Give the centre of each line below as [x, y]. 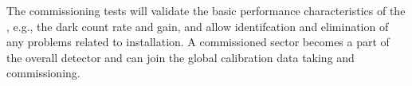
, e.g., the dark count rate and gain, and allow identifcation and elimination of [198, 26]
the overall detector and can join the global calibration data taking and [180, 57]
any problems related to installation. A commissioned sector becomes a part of [198, 42]
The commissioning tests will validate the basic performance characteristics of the [206, 10]
